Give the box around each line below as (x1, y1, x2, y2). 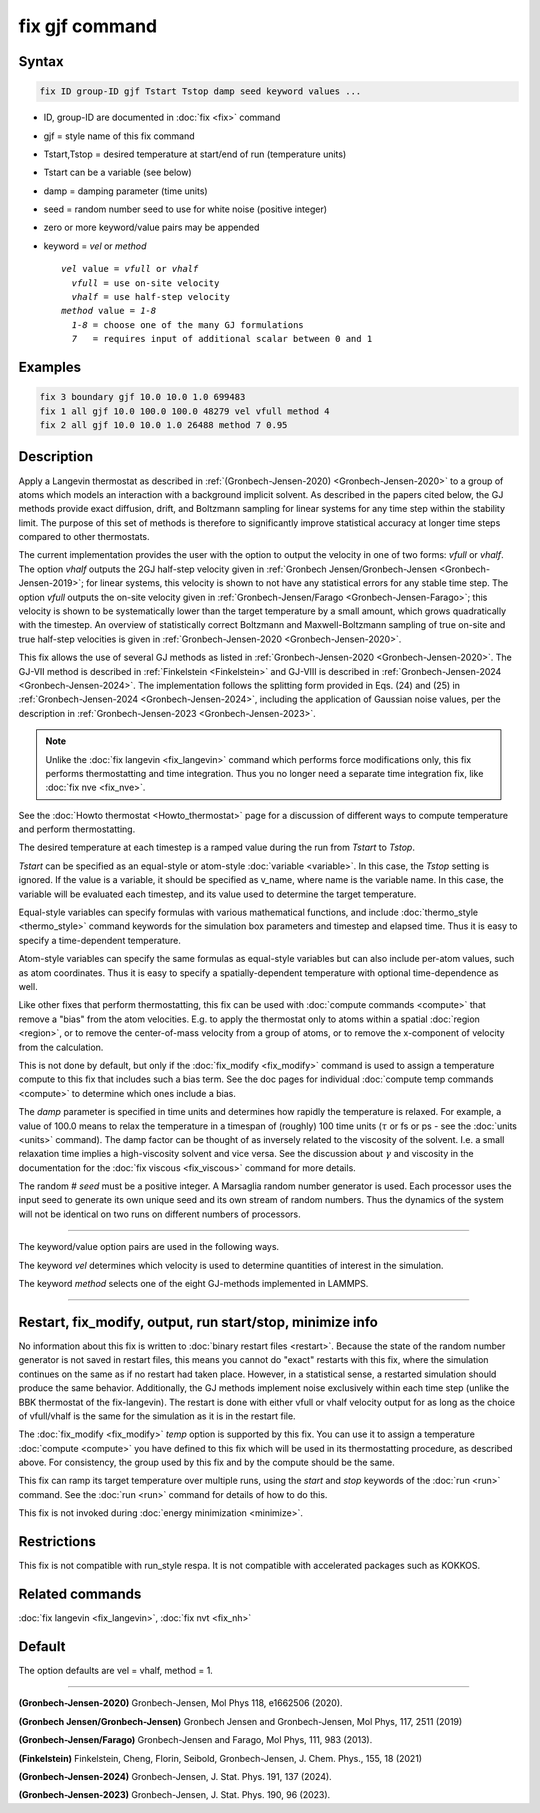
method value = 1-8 (61, 305, 157, 317)
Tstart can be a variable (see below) (43, 166, 192, 179)
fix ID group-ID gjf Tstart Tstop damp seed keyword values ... (39, 86, 362, 97)
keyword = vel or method (43, 240, 147, 252)
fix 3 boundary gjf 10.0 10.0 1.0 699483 (39, 391, 246, 403)
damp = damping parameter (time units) (43, 185, 209, 197)
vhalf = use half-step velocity (71, 291, 230, 303)
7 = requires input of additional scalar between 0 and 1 (71, 333, 373, 345)
